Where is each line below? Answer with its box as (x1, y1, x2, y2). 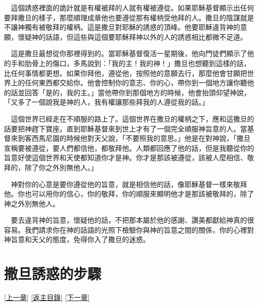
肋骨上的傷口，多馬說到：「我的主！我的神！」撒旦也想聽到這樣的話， (24, 58, 251, 68)
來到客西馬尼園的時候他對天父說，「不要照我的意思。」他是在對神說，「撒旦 (10, 133, 251, 143)
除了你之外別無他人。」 (24, 162, 98, 172)
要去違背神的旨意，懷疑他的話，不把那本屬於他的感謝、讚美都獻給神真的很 (10, 215, 254, 225)
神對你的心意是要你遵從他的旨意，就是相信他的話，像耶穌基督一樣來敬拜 (10, 179, 247, 189)
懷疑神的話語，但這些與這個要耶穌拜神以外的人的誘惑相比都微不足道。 (17, 31, 247, 42)
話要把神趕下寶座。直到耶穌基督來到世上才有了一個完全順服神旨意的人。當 (4, 123, 247, 133)
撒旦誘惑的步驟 (4, 263, 102, 284)
